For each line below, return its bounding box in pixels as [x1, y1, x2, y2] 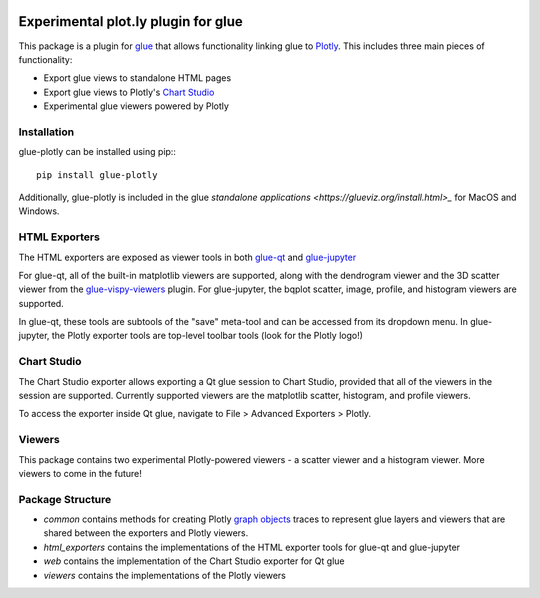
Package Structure [18, 492, 112, 506]
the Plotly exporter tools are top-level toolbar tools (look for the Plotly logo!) [51, 330, 364, 342]
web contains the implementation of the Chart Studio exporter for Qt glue [43, 555, 345, 567]
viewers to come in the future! [18, 467, 142, 479]
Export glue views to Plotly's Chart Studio [43, 86, 215, 98]
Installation [18, 125, 75, 139]
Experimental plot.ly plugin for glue [18, 13, 244, 30]
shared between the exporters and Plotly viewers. [43, 527, 249, 539]
